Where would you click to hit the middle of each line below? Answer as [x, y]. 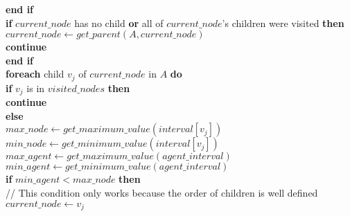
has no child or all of [119, 22]
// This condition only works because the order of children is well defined [162, 193]
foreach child [35, 74]
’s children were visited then [283, 22]
